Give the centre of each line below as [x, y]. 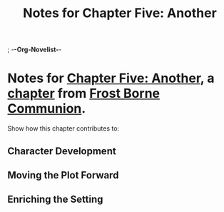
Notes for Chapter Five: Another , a [111, 78]
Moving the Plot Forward [63, 175]
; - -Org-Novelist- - [35, 50]
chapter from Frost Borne [84, 94]
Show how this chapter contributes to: [63, 128]
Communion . [47, 109]
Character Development [62, 151]
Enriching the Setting [55, 200]
